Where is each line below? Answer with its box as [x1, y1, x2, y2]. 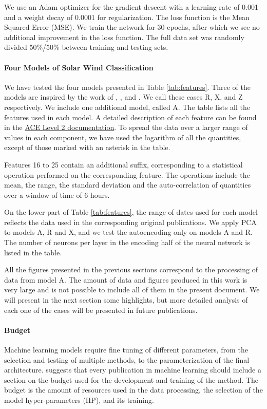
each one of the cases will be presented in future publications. [4, 304, 198, 315]
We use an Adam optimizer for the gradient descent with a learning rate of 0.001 [4, 2, 259, 12]
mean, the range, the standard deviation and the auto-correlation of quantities [4, 179, 251, 190]
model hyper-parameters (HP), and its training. [4, 395, 154, 405]
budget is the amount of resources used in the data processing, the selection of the [4, 384, 263, 395]
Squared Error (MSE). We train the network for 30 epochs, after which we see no [4, 22, 260, 32]
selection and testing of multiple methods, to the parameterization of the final [4, 354, 250, 365]
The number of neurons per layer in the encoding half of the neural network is [4, 237, 250, 248]
